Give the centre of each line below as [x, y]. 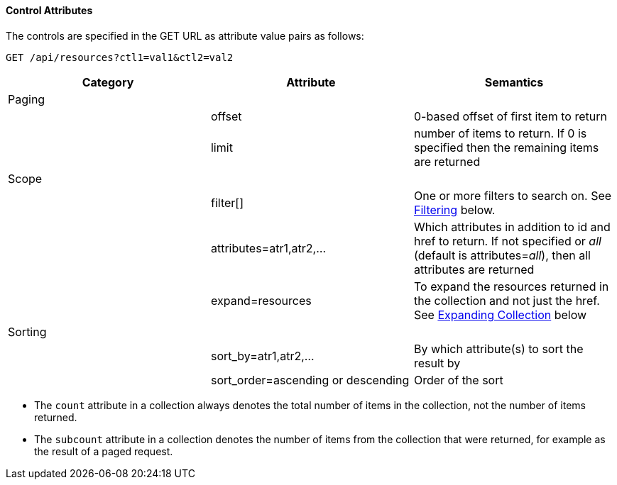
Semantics [514, 82]
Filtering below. [454, 210]
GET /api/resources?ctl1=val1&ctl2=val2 [120, 57]
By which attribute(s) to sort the [498, 349]
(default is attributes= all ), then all [502, 255]
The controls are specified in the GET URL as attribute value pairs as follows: [185, 35]
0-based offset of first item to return [510, 116]
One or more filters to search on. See [513, 195]
